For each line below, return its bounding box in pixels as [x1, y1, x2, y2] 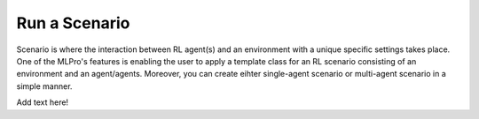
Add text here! [16, 97, 69, 108]
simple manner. [16, 80, 73, 92]
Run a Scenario [16, 13, 130, 33]
